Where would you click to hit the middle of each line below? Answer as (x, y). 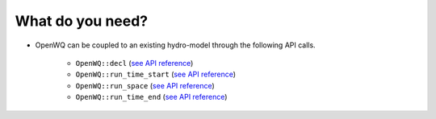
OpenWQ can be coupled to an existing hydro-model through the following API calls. (175, 45)
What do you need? (82, 21)
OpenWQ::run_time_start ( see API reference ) (156, 74)
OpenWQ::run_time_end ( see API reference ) (151, 97)
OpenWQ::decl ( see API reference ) (134, 63)
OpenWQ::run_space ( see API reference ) (145, 85)
